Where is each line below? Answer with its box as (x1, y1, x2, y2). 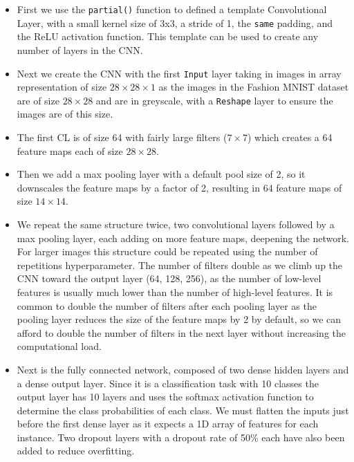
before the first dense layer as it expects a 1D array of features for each (17, 416, 319, 431)
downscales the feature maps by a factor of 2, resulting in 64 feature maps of (17, 180, 342, 194)
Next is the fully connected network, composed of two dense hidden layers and (17, 362, 349, 376)
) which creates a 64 (247, 130, 333, 144)
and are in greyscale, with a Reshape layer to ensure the (95, 93, 333, 107)
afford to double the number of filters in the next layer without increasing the (17, 325, 346, 340)
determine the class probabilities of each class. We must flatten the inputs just (17, 403, 349, 417)
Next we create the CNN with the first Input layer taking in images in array (17, 66, 342, 80)
